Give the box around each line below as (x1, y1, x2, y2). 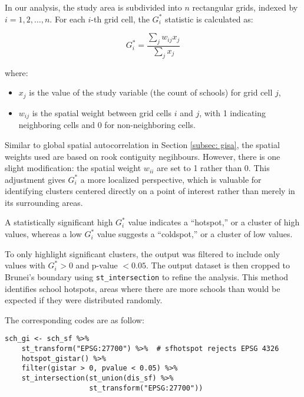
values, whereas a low (5, 228, 82, 240)
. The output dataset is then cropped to (146, 259, 290, 271)
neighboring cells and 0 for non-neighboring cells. (18, 119, 196, 131)
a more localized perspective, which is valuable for (80, 173, 262, 185)
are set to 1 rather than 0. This (157, 162, 270, 174)
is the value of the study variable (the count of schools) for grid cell (29, 86, 273, 99)
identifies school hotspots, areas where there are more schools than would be (5, 282, 280, 294)
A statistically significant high (5, 216, 113, 228)
